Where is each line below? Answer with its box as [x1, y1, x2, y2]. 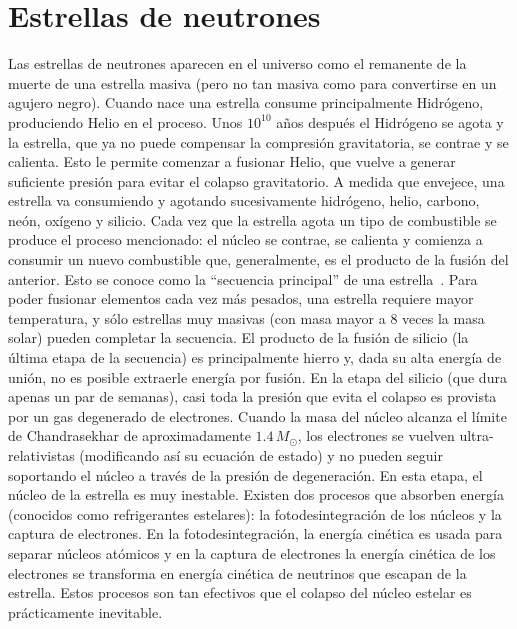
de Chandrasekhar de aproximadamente [8, 425, 251, 446]
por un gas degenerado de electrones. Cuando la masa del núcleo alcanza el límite [8, 405, 507, 426]
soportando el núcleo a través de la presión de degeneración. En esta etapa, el [8, 464, 483, 485]
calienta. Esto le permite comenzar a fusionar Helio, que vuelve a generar [8, 151, 456, 172]
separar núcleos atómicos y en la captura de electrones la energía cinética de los [8, 542, 496, 563]
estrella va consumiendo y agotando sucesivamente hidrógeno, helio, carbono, [8, 190, 480, 211]
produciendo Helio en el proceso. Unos [8, 111, 243, 132]
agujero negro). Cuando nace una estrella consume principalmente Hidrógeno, [8, 92, 484, 113]
